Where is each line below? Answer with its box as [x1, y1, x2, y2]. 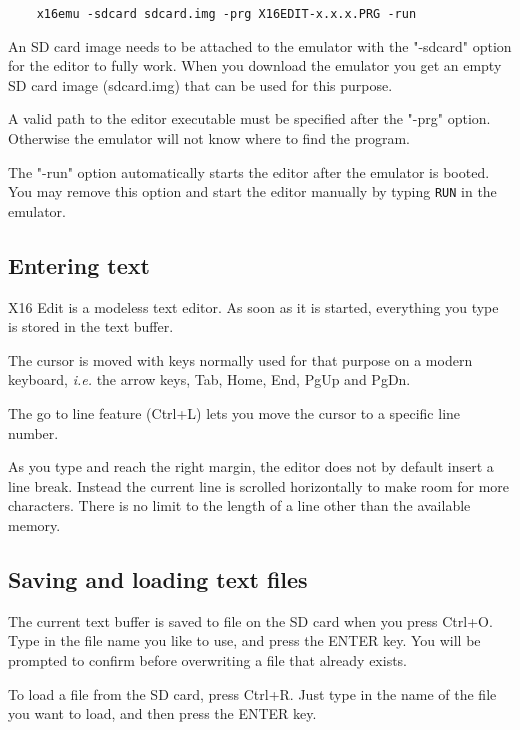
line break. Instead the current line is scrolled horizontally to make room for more [8, 475, 510, 496]
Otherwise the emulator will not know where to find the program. [8, 128, 410, 149]
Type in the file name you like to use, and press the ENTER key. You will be [8, 630, 481, 651]
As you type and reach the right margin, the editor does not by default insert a [8, 456, 494, 477]
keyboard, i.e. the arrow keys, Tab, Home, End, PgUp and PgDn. [8, 369, 411, 390]
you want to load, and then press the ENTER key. [8, 703, 317, 724]
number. [8, 422, 59, 443]
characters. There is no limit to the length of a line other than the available [8, 495, 471, 516]
